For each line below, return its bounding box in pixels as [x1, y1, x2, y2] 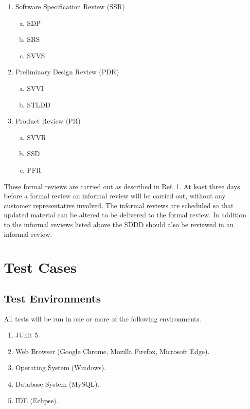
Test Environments [4, 290, 101, 305]
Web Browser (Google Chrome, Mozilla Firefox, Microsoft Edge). [15, 346, 210, 356]
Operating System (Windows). [15, 362, 106, 373]
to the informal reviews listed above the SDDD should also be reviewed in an [4, 219, 234, 229]
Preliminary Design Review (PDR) [15, 67, 119, 77]
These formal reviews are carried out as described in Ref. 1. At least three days [4, 181, 240, 191]
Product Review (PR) [15, 116, 81, 126]
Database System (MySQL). [15, 379, 100, 389]
